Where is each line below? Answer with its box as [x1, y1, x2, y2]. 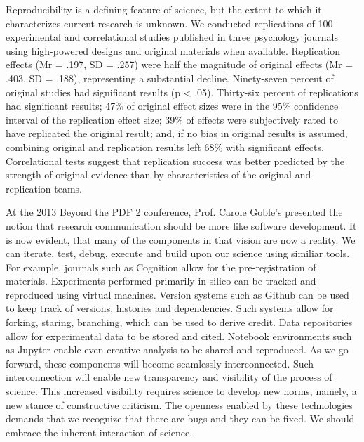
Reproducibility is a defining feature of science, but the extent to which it [6, 2, 322, 16]
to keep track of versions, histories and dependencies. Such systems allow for [6, 301, 334, 316]
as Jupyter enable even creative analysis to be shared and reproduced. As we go [6, 342, 349, 357]
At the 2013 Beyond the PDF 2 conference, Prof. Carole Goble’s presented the [6, 204, 343, 219]
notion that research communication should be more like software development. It [6, 218, 357, 233]
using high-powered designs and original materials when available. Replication [6, 43, 341, 58]
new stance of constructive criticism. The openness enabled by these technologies [6, 397, 353, 412]
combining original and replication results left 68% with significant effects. [6, 139, 324, 154]
